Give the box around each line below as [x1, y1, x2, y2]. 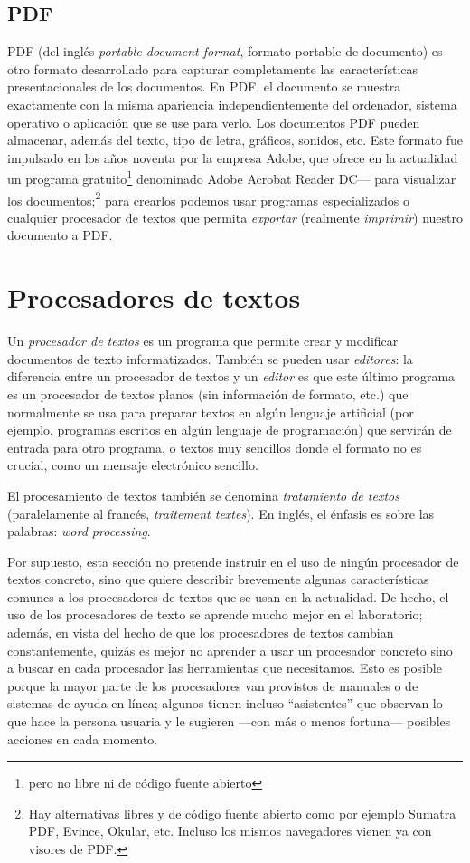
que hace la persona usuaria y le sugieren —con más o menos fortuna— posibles [7, 712, 451, 731]
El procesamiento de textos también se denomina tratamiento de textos [7, 485, 399, 504]
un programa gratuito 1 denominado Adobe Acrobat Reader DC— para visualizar [7, 167, 456, 188]
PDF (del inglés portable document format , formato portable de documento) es [7, 42, 443, 61]
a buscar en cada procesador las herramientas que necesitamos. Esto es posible [7, 658, 442, 677]
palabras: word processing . [7, 522, 151, 541]
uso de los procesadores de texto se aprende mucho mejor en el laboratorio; [7, 605, 423, 624]
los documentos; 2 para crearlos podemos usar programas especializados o [7, 187, 409, 209]
